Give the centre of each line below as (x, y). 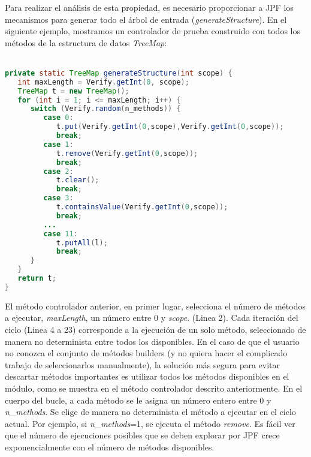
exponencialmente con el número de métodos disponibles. (110, 447)
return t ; (37, 279)
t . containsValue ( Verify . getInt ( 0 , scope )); (142, 207)
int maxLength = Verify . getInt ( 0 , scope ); (103, 82)
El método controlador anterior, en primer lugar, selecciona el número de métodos (155, 306)
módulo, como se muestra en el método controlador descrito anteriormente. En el (154, 388)
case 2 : (58, 171)
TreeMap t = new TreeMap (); (73, 91)
